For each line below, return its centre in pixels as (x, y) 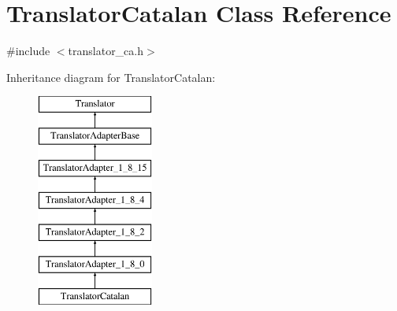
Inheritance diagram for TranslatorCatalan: (111, 77)
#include (28, 51)
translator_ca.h (106, 51)
